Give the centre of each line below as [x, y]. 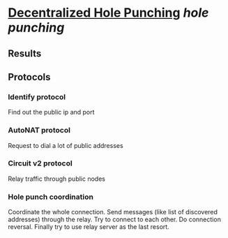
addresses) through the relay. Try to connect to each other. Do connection [115, 220]
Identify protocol [37, 97]
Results [25, 53]
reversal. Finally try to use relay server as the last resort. [89, 227]
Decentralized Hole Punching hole [108, 13]
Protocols [29, 77]
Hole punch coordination [51, 197]
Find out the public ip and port [51, 112]
